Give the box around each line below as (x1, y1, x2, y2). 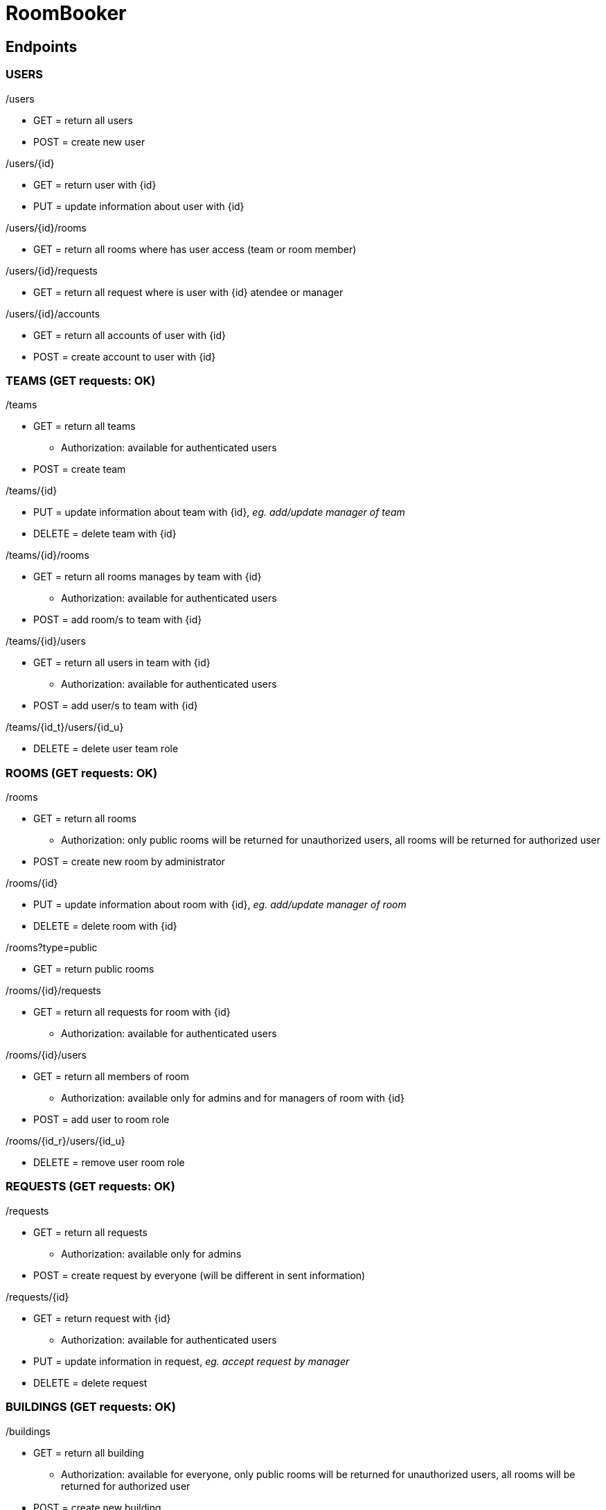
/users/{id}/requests (6, 264, 98, 277)
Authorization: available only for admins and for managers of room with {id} (61, 1092, 404, 1104)
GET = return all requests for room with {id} (33, 1006, 231, 1018)
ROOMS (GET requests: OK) (6, 765, 158, 780)
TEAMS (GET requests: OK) (6, 373, 156, 388)
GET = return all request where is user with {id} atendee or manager (33, 286, 344, 298)
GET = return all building (33, 1446, 144, 1459)
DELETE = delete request (33, 1376, 148, 1389)
